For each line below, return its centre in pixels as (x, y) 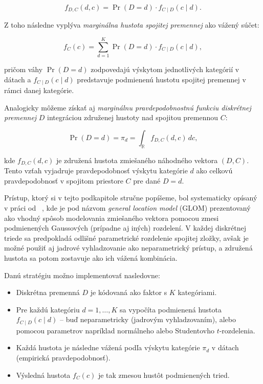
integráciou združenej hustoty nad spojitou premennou (133, 117)
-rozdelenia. (237, 330)
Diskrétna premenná (48, 292)
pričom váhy (24, 69)
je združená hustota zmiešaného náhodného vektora (137, 160)
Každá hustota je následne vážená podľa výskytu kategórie (108, 347)
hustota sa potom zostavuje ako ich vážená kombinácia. (91, 258)
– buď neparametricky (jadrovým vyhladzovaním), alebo (148, 319)
